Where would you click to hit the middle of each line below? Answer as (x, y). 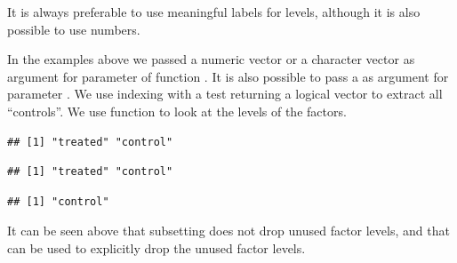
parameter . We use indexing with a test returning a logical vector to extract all (225, 94)
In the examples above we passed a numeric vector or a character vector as (211, 59)
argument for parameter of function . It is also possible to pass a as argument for (228, 76)
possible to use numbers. (74, 29)
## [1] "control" (58, 201)
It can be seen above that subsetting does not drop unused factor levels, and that (228, 231)
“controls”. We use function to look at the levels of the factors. (177, 111)
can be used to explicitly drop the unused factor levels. (156, 247)
